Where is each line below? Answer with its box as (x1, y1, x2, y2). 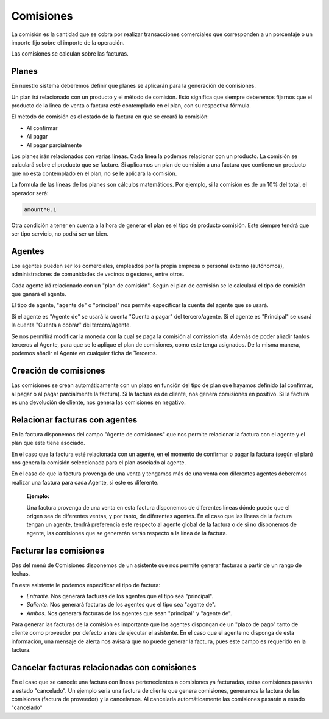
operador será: (11, 189, 49, 197)
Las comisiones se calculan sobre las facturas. (11, 50, 129, 57)
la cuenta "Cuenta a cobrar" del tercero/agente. (11, 321, 131, 329)
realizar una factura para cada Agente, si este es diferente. (11, 479, 159, 486)
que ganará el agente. (11, 290, 66, 297)
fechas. (11, 570, 30, 577)
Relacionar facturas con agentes (11, 414, 138, 425)
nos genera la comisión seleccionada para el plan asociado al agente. (11, 459, 186, 466)
